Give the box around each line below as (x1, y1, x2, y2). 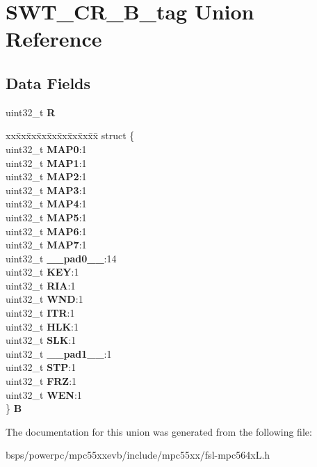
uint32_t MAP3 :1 (6, 182, 87, 197)
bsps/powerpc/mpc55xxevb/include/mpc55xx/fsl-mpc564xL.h (6, 448, 270, 462)
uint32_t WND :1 (6, 292, 83, 306)
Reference (6, 24, 102, 53)
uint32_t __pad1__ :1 (6, 346, 112, 361)
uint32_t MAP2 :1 (6, 169, 87, 184)
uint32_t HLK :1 (6, 319, 79, 333)
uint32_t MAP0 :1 (6, 141, 87, 156)
